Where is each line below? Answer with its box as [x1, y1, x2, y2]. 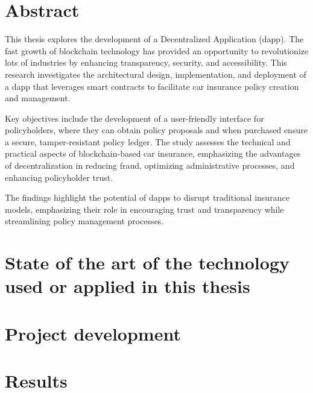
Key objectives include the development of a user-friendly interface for [5, 112, 264, 124]
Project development [5, 321, 181, 345]
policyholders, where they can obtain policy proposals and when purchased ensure [5, 124, 308, 136]
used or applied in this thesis [5, 274, 250, 298]
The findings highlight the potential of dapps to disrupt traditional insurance [5, 191, 289, 204]
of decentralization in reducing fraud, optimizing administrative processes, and [5, 159, 295, 172]
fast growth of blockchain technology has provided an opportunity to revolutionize [5, 44, 309, 57]
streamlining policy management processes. [5, 215, 164, 227]
